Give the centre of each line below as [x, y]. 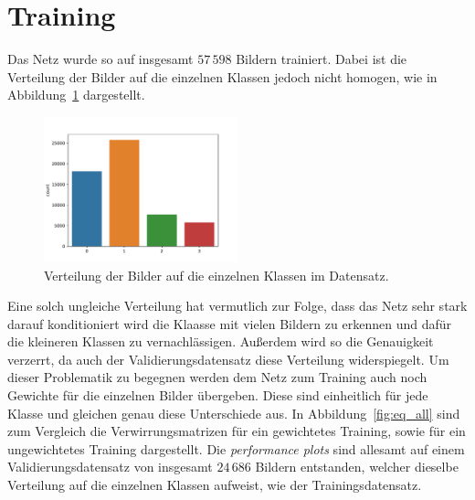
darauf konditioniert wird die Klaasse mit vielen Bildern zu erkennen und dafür [229, 323]
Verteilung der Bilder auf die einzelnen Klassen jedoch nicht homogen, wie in [222, 76]
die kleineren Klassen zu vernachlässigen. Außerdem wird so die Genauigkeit [221, 341]
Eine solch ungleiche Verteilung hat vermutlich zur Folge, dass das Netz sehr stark [237, 306]
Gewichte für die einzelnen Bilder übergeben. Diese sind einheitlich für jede [218, 395]
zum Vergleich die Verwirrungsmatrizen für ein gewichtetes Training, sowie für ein [237, 431]
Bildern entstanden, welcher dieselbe [357, 467]
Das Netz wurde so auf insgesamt [100, 59]
